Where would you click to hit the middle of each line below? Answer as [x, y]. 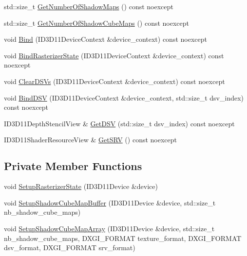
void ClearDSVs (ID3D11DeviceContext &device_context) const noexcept [114, 81]
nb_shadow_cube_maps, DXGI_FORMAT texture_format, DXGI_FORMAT [123, 238]
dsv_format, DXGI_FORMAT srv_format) [70, 247]
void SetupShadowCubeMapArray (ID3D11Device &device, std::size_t [109, 228]
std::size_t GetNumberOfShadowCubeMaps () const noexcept [97, 23]
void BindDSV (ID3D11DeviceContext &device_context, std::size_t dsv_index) [124, 97]
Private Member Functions [73, 166]
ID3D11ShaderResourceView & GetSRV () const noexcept [90, 140]
